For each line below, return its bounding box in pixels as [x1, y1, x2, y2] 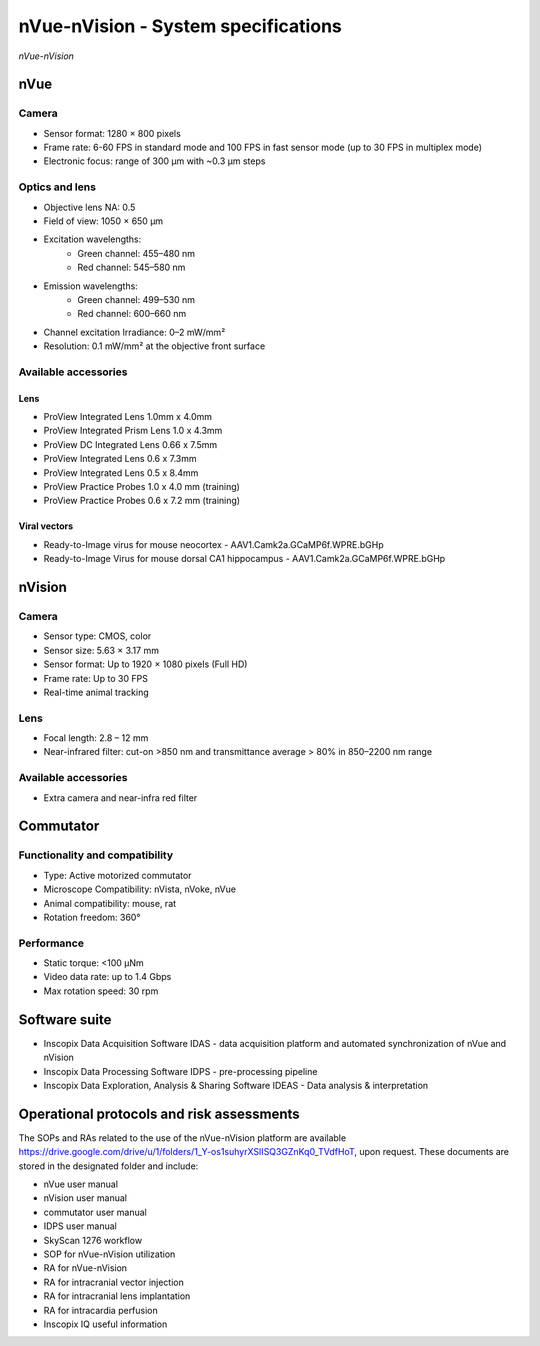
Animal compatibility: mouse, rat [43, 897, 177, 909]
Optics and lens [18, 180, 97, 194]
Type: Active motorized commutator [43, 869, 192, 881]
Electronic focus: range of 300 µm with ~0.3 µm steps [43, 155, 266, 167]
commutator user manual [43, 1206, 147, 1218]
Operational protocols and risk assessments [18, 1105, 300, 1122]
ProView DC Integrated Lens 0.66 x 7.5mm [43, 438, 218, 450]
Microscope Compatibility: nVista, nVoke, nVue [43, 883, 237, 895]
